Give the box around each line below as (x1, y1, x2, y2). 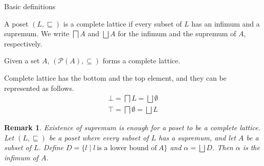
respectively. (4, 38, 42, 49)
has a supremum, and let (158, 132, 236, 143)
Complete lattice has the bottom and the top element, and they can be (4, 72, 227, 83)
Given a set (4, 55, 40, 66)
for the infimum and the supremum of (118, 28, 236, 39)
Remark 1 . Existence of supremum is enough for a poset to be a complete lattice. (4, 122, 261, 133)
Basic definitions (4, 1, 56, 11)
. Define (38, 142, 64, 153)
